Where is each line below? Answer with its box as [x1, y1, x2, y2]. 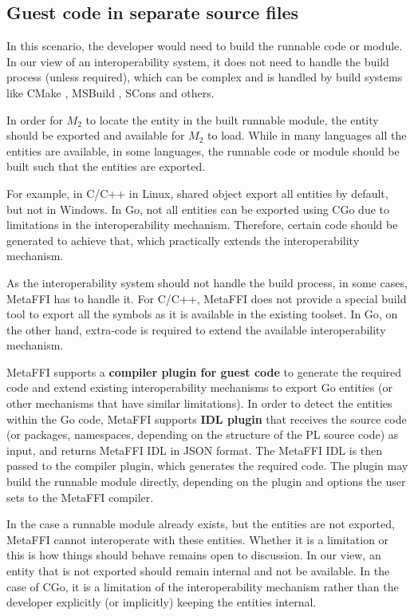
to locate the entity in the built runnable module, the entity [85, 111, 379, 128]
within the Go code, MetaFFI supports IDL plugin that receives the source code [6, 410, 407, 427]
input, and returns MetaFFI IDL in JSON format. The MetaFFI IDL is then [6, 441, 383, 458]
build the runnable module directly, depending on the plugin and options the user [6, 473, 406, 490]
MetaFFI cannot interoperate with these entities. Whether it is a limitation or [6, 531, 389, 547]
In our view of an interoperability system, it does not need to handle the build [6, 53, 389, 69]
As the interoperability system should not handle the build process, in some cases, [6, 274, 408, 290]
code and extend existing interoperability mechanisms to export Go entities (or [6, 379, 392, 396]
